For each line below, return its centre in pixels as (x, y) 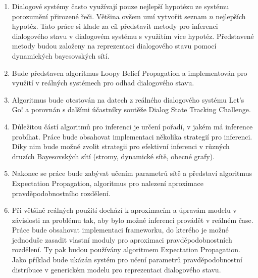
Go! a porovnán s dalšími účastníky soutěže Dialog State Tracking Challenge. (131, 109)
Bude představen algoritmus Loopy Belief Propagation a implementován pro (130, 73)
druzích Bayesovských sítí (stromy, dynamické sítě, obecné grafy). (113, 156)
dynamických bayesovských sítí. (61, 55)
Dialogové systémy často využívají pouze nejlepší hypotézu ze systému (120, 6)
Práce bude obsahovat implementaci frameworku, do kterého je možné (120, 230)
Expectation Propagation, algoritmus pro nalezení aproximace (108, 183)
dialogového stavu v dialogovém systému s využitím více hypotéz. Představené (133, 36)
